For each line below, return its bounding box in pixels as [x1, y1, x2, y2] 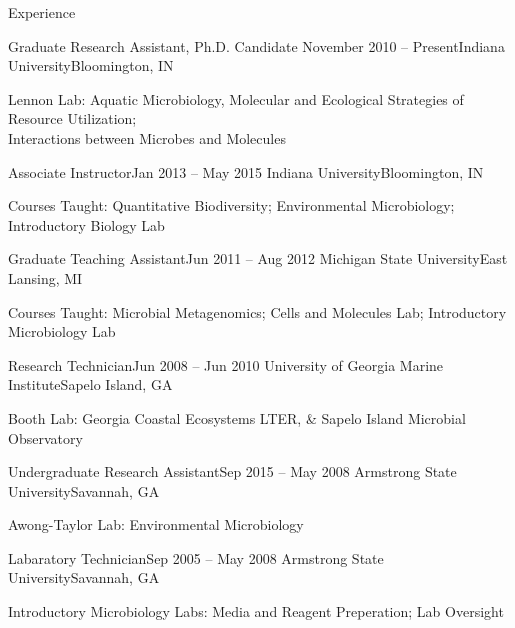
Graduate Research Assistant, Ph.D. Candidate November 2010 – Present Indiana [8, 35, 505, 56]
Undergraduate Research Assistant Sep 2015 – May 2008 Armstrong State [8, 461, 457, 482]
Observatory [8, 427, 83, 448]
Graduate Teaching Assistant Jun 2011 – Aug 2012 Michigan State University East [8, 248, 508, 269]
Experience [8, 2, 76, 22]
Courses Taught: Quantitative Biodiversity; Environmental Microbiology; [8, 195, 455, 216]
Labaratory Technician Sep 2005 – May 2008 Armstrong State [8, 547, 384, 568]
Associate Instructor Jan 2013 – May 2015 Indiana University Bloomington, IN [8, 161, 484, 182]
